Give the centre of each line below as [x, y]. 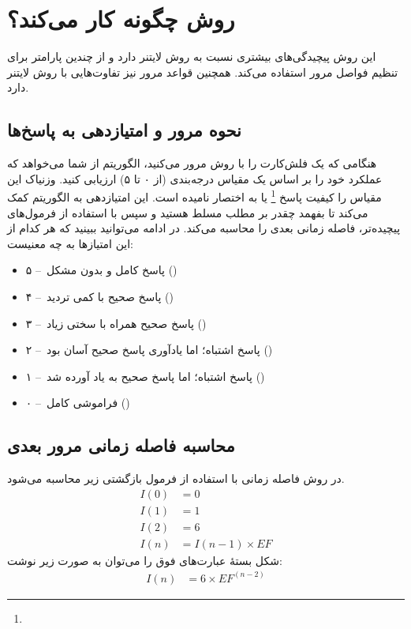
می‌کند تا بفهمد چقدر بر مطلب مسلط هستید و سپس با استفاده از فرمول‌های [188, 212]
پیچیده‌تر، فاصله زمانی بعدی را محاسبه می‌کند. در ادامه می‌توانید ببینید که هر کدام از [204, 228]
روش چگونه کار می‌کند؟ [121, 19]
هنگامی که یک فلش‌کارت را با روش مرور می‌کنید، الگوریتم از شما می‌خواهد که [192, 163]
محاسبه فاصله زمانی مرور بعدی [121, 445]
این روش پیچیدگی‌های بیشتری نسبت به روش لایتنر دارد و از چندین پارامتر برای [192, 56]
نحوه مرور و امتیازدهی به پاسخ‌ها [124, 130]
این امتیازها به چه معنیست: [71, 243]
